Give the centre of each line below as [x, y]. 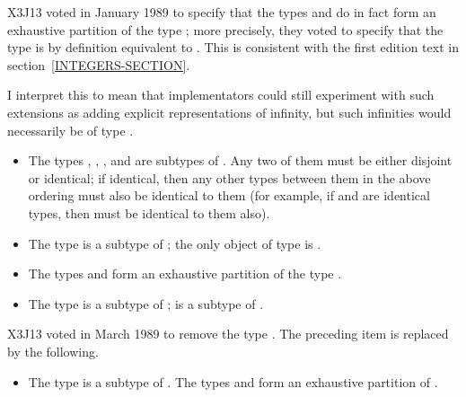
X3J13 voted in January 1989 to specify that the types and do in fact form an [222, 12]
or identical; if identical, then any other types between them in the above [229, 177]
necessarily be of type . [70, 130]
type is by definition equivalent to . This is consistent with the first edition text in [233, 47]
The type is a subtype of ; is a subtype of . [146, 303]
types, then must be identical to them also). [149, 212]
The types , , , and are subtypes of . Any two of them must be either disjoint [240, 160]
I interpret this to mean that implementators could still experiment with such [221, 95]
